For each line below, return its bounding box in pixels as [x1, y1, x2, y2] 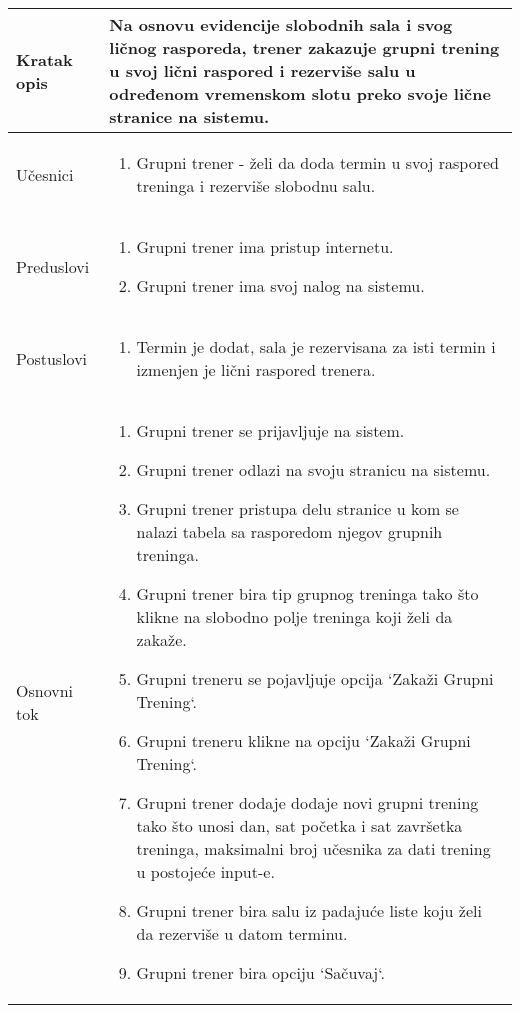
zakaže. [136, 628, 187, 651]
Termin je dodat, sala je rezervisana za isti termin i [136, 335, 496, 358]
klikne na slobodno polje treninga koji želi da [136, 605, 453, 628]
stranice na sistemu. [109, 105, 270, 128]
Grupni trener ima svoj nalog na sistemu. [136, 274, 425, 297]
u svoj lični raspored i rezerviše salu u [109, 59, 416, 82]
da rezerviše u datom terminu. [136, 922, 348, 945]
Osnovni [16, 678, 73, 702]
